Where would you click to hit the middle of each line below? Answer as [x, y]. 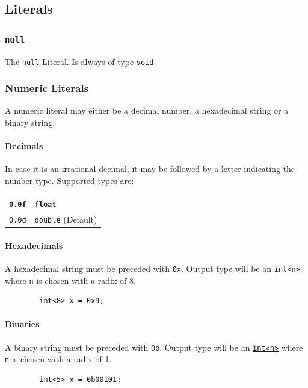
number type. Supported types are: [69, 181]
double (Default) [66, 219]
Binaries [22, 324]
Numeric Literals [47, 88]
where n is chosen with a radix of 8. [70, 280]
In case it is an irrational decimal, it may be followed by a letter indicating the [150, 169]
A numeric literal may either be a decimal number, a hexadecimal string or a [147, 110]
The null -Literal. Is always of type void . [81, 61]
